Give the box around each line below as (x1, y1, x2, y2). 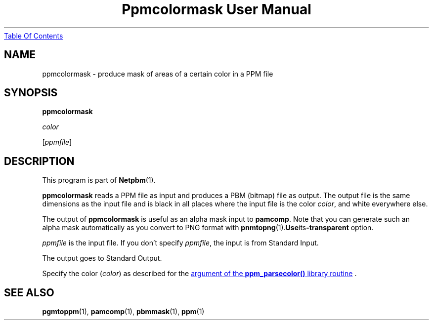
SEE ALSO (4, 286, 54, 299)
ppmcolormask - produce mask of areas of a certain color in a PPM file (42, 69, 273, 78)
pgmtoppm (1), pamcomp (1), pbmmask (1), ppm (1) (42, 307, 205, 316)
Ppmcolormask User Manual (122, 1, 311, 18)
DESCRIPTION (4, 155, 75, 167)
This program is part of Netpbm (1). (42, 176, 156, 185)
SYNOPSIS (4, 86, 58, 99)
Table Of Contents (4, 31, 63, 40)
